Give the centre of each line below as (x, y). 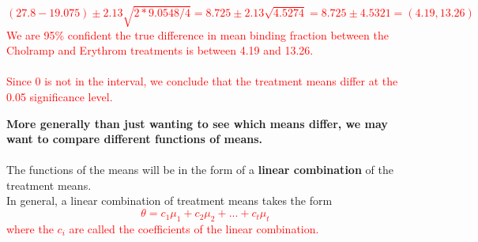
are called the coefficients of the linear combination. (194, 228)
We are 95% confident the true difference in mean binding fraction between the (198, 34)
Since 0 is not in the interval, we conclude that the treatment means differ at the (202, 81)
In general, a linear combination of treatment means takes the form (169, 200)
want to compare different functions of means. (134, 139)
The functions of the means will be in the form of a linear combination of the (200, 170)
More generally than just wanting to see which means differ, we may (197, 123)
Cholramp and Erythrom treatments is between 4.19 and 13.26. (160, 50)
